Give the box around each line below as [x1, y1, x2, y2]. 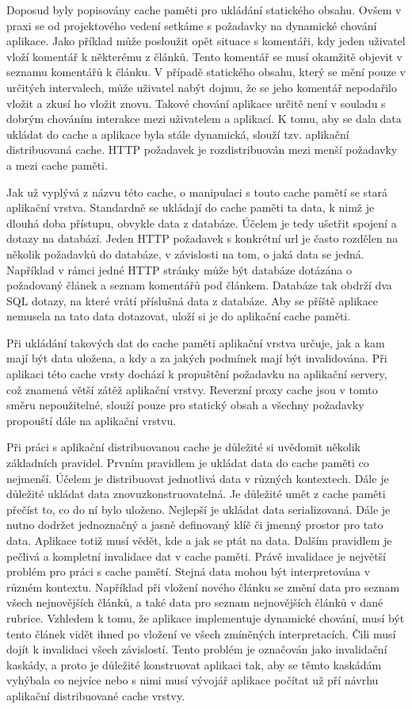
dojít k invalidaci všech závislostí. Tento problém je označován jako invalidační [6, 641, 387, 657]
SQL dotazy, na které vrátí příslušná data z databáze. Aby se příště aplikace [6, 292, 378, 309]
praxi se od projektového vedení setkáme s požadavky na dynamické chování [6, 17, 377, 33]
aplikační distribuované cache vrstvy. [6, 687, 185, 703]
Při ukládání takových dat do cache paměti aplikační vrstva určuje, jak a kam [6, 334, 385, 351]
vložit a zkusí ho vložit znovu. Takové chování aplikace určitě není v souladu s [6, 94, 386, 111]
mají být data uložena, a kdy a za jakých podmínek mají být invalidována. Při [6, 350, 387, 366]
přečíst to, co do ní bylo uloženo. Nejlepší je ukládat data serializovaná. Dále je [6, 500, 391, 517]
